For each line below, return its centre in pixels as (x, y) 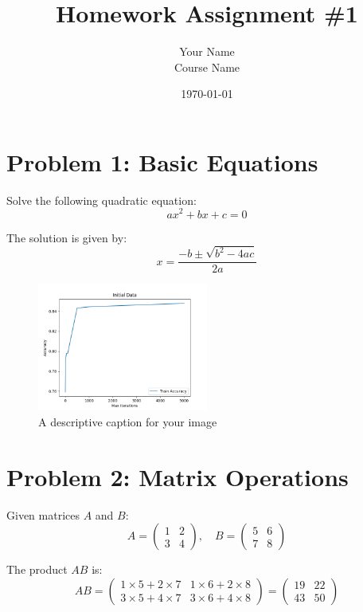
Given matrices (43, 514)
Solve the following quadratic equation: (101, 200)
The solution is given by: (67, 237)
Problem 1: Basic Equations (162, 161)
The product (37, 569)
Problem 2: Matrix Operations (178, 476)
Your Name (207, 51)
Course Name (207, 67)
